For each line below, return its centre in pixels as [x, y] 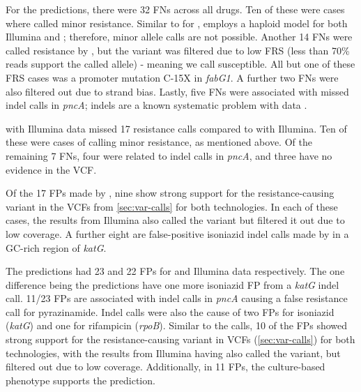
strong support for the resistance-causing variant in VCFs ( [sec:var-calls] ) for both [180, 339]
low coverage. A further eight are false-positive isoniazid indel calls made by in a [177, 233]
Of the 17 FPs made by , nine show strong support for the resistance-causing [170, 193]
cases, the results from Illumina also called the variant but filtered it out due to [175, 220]
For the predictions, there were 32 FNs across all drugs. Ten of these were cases [175, 9]
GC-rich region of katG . [56, 247]
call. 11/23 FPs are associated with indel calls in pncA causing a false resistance [177, 298]
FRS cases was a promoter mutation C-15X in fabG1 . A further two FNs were [172, 77]
